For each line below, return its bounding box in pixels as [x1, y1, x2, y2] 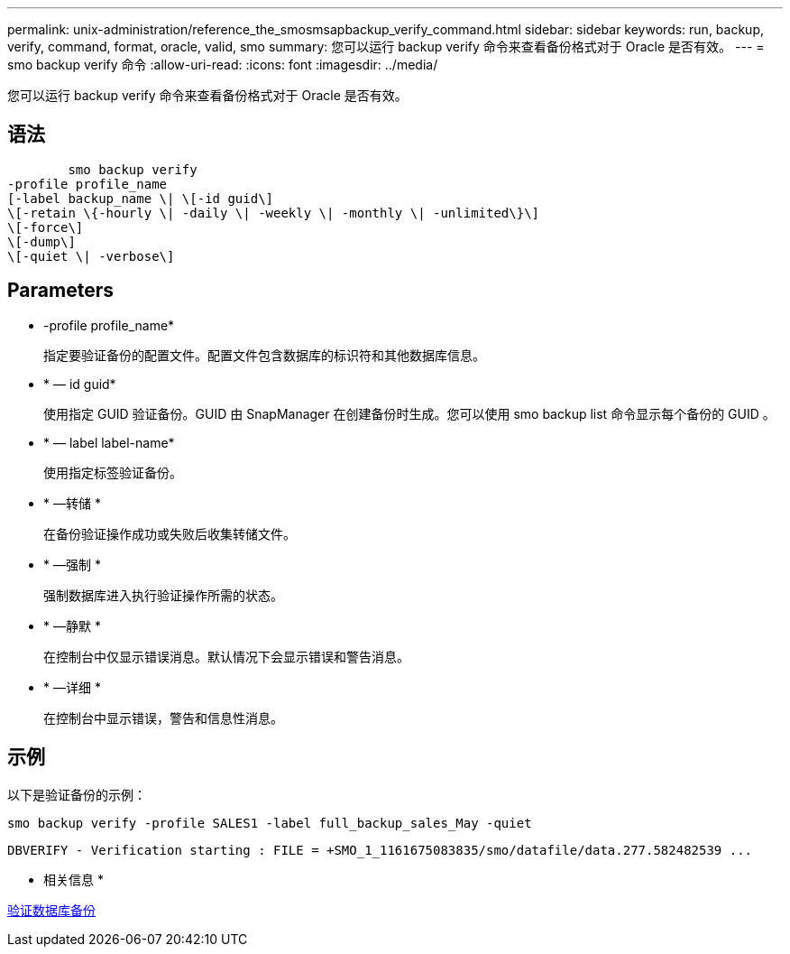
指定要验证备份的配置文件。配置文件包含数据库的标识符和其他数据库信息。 [43, 347, 485, 363]
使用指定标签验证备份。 [43, 464, 182, 480]
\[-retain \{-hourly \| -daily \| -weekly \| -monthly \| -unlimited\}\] [7, 205, 540, 220]
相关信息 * [43, 871, 104, 887]
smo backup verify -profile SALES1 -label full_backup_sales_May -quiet [7, 815, 532, 830]
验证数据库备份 [7, 902, 96, 918]
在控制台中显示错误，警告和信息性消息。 [43, 709, 283, 726]
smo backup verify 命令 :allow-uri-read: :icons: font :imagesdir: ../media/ [7, 57, 438, 72]
